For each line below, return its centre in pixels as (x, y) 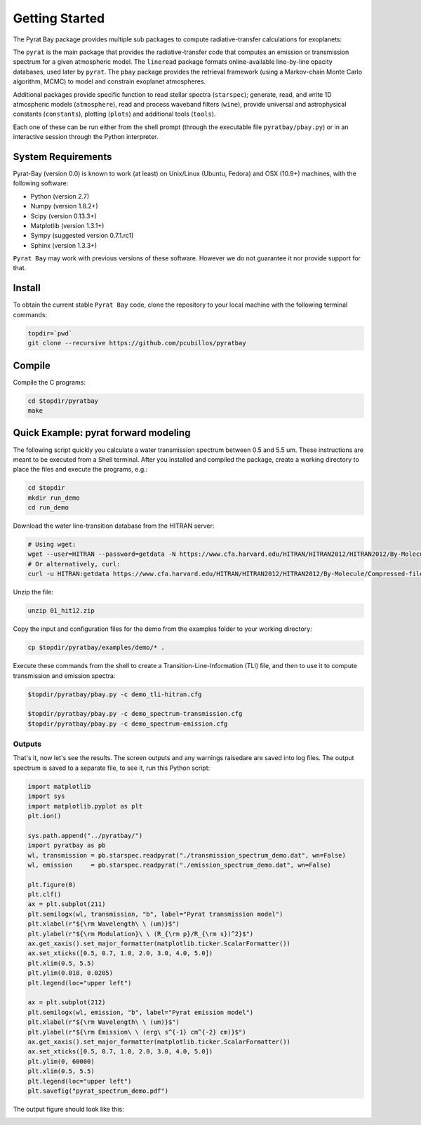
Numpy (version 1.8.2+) (64, 206)
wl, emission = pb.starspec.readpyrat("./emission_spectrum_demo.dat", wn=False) (179, 865)
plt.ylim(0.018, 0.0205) (71, 973)
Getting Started (59, 18)
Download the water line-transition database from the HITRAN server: (114, 526)
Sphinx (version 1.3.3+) (64, 245)
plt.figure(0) (52, 885)
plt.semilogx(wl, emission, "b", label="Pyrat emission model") (141, 1012)
